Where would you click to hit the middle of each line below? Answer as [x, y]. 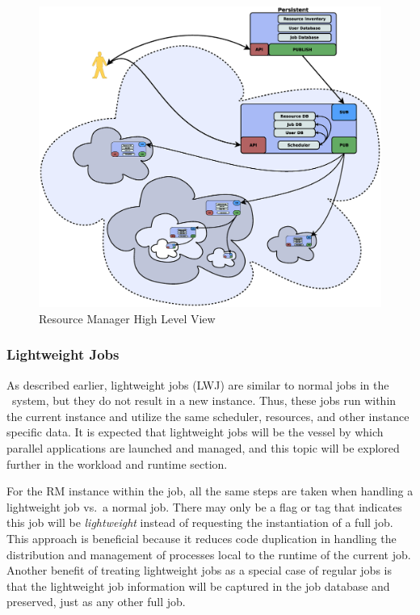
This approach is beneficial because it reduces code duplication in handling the [202, 538]
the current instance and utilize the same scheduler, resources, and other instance [208, 416]
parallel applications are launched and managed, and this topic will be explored [203, 448]
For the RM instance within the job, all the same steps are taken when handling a [210, 491]
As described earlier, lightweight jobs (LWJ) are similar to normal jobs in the [198, 384]
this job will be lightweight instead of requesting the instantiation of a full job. [200, 522]
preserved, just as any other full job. [96, 602]
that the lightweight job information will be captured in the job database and [198, 586]
